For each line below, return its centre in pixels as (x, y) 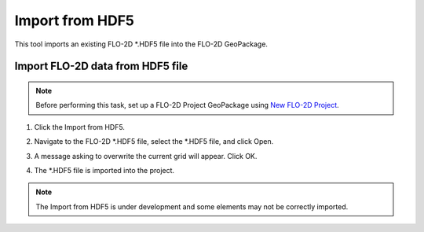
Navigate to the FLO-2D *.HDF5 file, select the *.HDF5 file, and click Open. (154, 142)
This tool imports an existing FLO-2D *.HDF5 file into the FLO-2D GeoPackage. (141, 44)
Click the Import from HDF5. (80, 127)
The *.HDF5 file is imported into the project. (104, 170)
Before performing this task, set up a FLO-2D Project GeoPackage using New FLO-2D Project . (187, 105)
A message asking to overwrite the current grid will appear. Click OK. (146, 156)
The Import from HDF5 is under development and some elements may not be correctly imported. (192, 206)
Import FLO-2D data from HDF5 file (101, 66)
